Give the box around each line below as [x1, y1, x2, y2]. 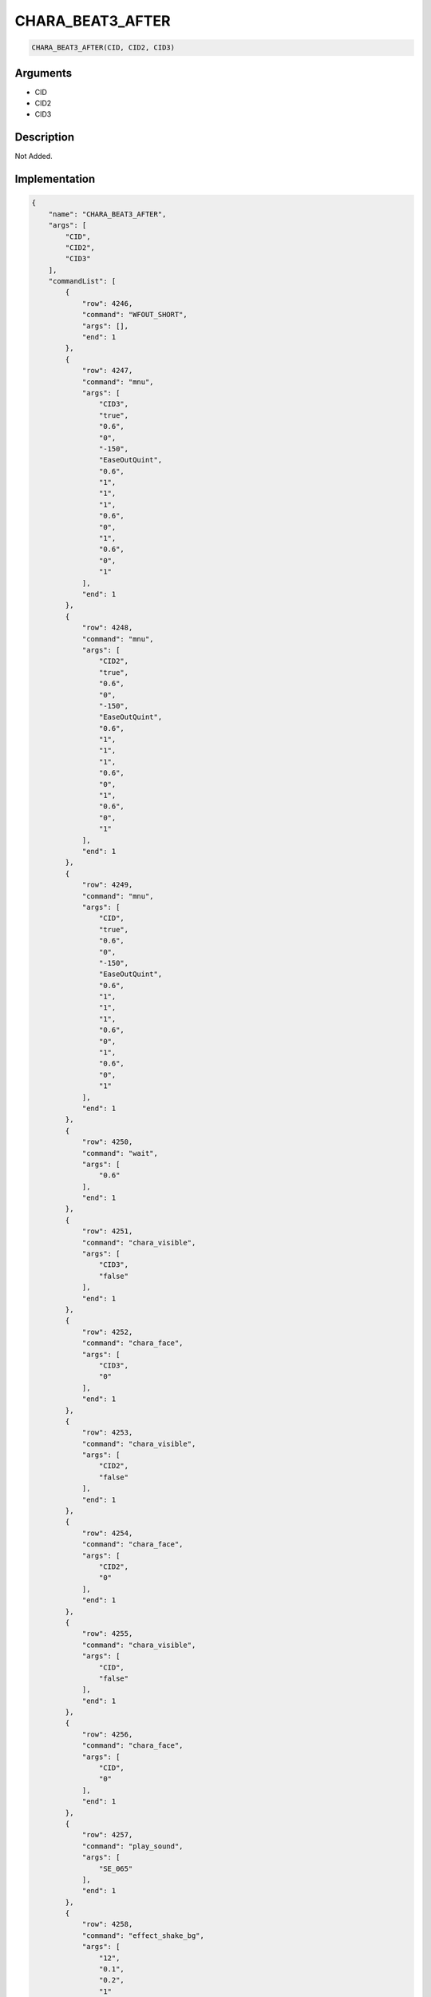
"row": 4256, [81, 1729, 133, 1739]
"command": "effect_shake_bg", [81, 1931, 205, 1940]
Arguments [14, 66, 73, 80]
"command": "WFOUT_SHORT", [81, 310, 188, 320]
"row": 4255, [81, 1630, 133, 1638]
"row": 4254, [81, 1528, 133, 1538]
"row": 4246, [81, 299, 133, 308]
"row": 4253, [81, 1428, 133, 1437]
